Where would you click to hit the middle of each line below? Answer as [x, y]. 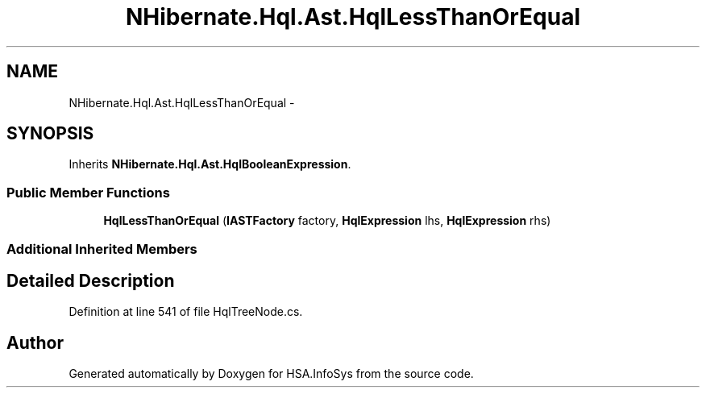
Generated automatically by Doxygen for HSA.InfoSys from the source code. [271, 374]
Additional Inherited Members [102, 249]
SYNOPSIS [50, 134]
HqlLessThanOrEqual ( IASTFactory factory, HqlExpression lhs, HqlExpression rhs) [327, 221]
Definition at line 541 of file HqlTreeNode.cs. [186, 312]
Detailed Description [91, 280]
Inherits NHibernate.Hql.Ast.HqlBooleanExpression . [210, 164]
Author [35, 342]
